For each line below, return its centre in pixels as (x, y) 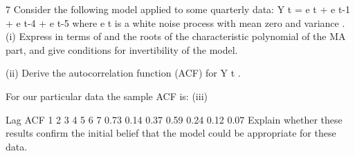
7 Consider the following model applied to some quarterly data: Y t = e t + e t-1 (178, 9)
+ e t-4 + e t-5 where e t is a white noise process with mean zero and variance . (175, 22)
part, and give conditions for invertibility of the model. (122, 49)
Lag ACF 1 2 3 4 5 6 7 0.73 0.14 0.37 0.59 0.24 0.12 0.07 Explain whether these (174, 119)
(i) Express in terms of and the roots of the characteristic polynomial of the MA (176, 36)
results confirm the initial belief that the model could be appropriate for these (171, 133)
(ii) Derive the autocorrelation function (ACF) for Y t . (123, 73)
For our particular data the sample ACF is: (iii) (107, 96)
